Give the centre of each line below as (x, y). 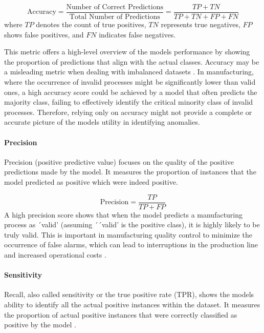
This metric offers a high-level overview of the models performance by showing (127, 52)
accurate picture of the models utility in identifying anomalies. (102, 122)
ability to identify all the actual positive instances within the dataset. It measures (132, 304)
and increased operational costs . (55, 255)
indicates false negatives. (137, 34)
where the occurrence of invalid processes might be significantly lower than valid (130, 82)
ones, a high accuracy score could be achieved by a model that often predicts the (131, 92)
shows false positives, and (44, 34)
